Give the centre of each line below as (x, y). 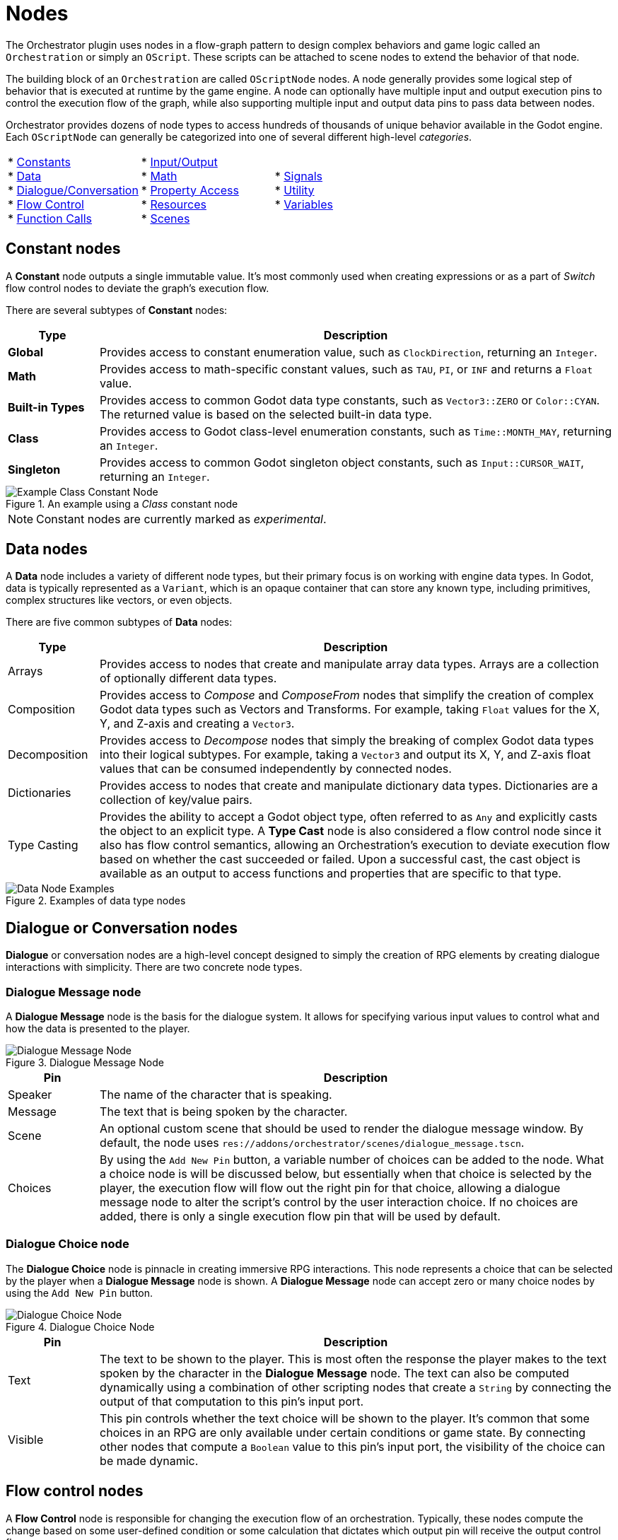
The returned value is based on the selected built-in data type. (266, 414)
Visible (26, 1439)
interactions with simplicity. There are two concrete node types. (154, 967)
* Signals (298, 176)
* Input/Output (179, 162)
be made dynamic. (149, 1460)
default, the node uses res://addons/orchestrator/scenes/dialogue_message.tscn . (312, 1143)
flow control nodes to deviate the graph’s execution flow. (138, 288)
